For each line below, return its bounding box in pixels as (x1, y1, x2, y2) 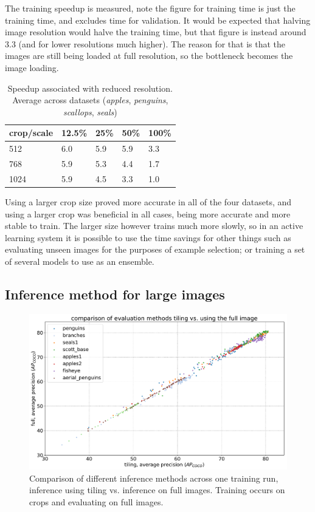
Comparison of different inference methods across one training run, (29, 471, 279, 484)
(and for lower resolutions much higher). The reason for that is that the (18, 37, 286, 50)
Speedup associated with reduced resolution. (7, 81, 173, 94)
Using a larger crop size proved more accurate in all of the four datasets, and (5, 195, 292, 208)
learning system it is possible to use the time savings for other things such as (5, 231, 291, 244)
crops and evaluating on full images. (29, 496, 164, 508)
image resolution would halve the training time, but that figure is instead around (5, 26, 306, 38)
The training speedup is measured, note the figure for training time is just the (5, 2, 296, 14)
